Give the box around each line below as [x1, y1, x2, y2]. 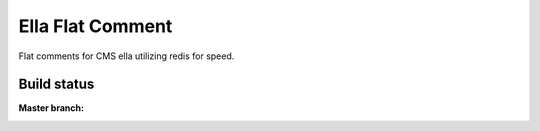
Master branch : [18, 102, 85, 114]
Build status [18, 76, 95, 93]
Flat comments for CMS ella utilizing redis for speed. [18, 50, 235, 62]
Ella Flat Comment [18, 15, 173, 37]
